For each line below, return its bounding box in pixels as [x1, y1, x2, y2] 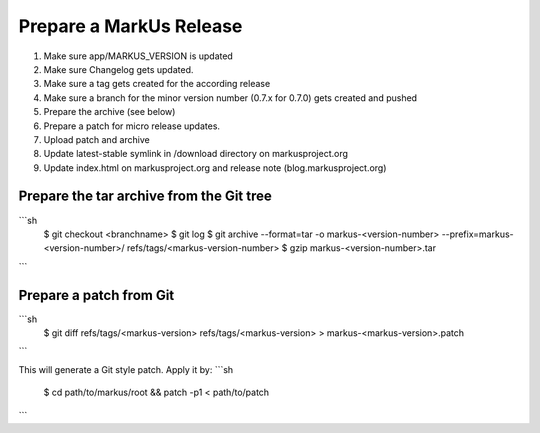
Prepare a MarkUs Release [18, 15, 243, 37]
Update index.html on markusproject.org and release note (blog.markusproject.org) [43, 161, 387, 174]
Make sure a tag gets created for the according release [43, 78, 271, 90]
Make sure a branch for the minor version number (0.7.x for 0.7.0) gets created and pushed [43, 91, 418, 104]
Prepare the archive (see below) [43, 106, 176, 118]
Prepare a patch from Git [18, 286, 175, 304]
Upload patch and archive [43, 133, 150, 145]
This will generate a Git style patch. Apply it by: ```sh [18, 363, 234, 375]
